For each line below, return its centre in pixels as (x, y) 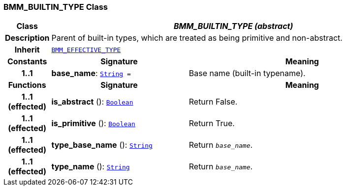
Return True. (212, 123)
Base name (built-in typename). (247, 73)
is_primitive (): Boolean (93, 123)
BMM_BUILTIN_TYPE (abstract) (233, 26)
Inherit (27, 50)
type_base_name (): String (102, 145)
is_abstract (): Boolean (92, 102)
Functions (27, 85)
